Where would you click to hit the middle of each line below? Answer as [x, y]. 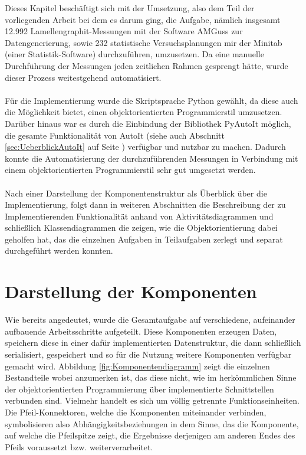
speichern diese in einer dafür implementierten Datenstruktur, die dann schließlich [153, 343]
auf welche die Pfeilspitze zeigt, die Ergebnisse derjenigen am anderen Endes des [150, 435]
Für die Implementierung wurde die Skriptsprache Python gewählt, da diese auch [152, 100]
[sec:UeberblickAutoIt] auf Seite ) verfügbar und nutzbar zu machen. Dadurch [145, 147]
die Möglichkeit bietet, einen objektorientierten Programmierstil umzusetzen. [144, 112]
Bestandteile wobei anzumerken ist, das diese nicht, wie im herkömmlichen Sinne [151, 377]
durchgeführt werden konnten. [59, 251]
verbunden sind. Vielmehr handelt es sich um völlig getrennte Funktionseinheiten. [152, 400]
